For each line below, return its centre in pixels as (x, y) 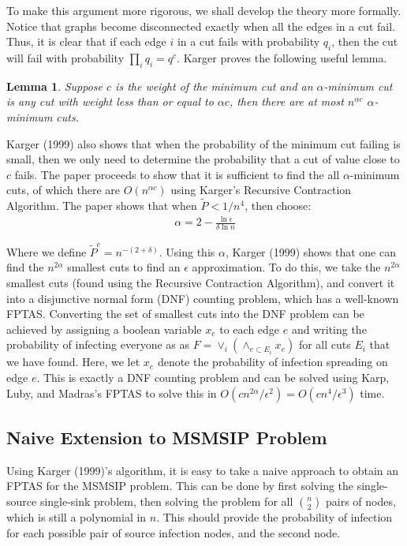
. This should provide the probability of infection (274, 516)
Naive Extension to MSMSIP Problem (167, 437)
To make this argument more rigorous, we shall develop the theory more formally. (204, 10)
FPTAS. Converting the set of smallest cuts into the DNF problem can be (185, 314)
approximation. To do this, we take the (286, 267)
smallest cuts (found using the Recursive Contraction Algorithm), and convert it (201, 283)
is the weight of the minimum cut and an (214, 86)
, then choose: (278, 206)
